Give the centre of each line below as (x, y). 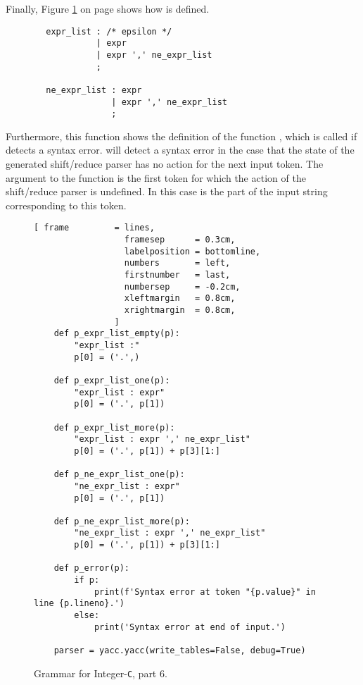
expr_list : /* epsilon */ (109, 31)
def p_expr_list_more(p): (114, 427)
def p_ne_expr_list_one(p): (119, 475)
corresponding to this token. (66, 205)
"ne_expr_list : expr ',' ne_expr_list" (170, 533)
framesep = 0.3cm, (180, 240)
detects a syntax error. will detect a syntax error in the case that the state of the (180, 150)
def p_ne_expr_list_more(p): (122, 521)
